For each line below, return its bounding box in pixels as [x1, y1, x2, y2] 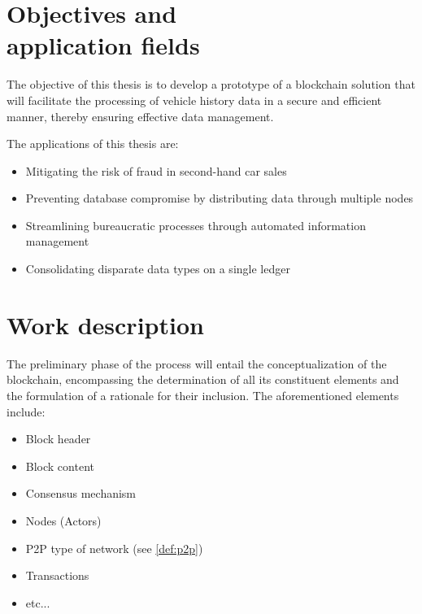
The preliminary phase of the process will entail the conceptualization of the [7, 355, 387, 372]
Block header [25, 430, 91, 447]
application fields [7, 28, 200, 62]
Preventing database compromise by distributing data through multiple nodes [25, 189, 414, 207]
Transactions [25, 567, 89, 584]
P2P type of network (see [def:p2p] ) [25, 539, 203, 556]
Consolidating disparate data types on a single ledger [25, 260, 290, 277]
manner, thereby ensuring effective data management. [7, 107, 274, 124]
